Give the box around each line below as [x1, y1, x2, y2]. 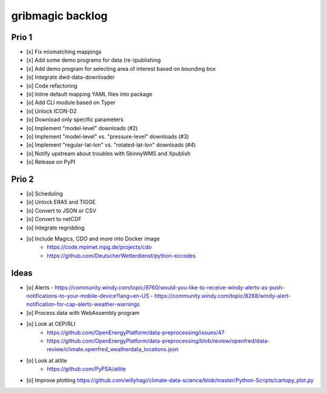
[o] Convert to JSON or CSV [26, 206, 97, 214]
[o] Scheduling [26, 190, 64, 197]
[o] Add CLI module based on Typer [26, 99, 116, 106]
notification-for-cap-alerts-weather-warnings [26, 300, 140, 308]
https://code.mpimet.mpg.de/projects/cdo [47, 243, 152, 251]
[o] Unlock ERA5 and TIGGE [26, 199, 96, 206]
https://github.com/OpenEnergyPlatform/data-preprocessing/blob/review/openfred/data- [47, 337, 270, 345]
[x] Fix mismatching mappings [26, 48, 102, 56]
